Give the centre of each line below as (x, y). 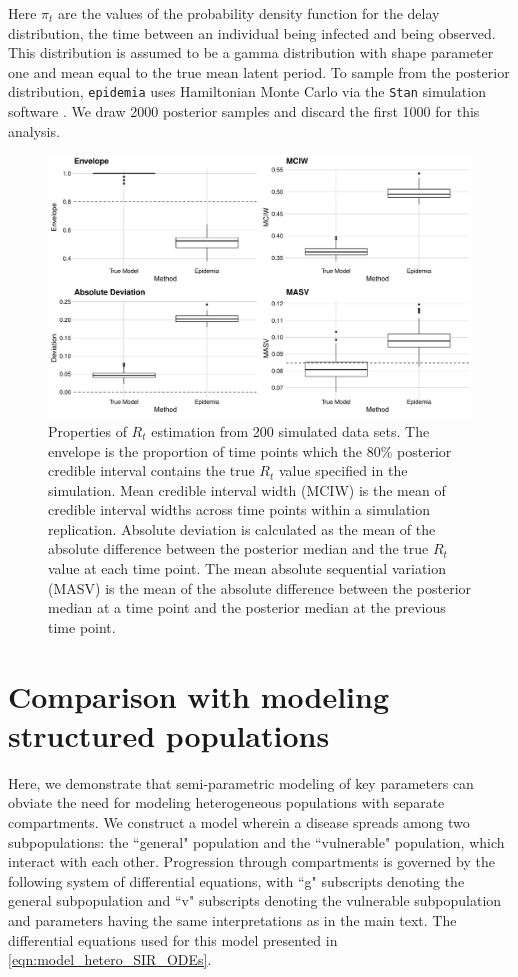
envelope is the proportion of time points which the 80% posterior (250, 450)
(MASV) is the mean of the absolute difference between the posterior (260, 587)
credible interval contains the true (151, 470)
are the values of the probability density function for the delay (249, 13)
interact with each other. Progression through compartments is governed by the (251, 861)
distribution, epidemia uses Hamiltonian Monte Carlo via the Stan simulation (247, 91)
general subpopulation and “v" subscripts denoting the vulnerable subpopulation (255, 900)
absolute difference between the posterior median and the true (238, 548)
